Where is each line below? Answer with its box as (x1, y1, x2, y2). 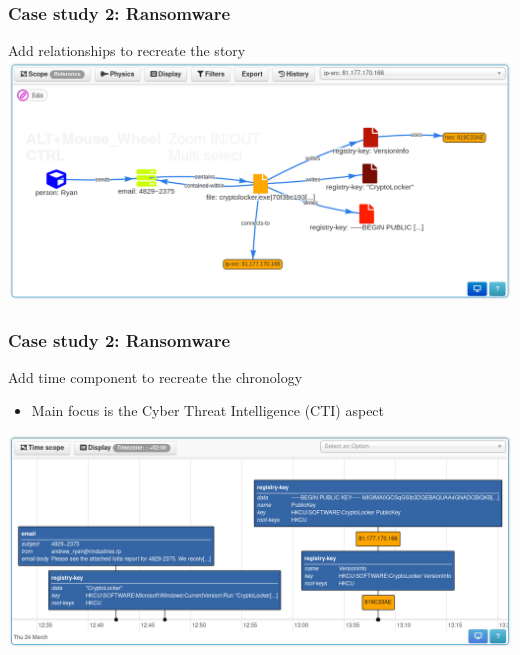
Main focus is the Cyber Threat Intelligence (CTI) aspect (31, 400, 385, 421)
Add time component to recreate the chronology (8, 366, 303, 387)
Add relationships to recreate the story (8, 40, 246, 61)
